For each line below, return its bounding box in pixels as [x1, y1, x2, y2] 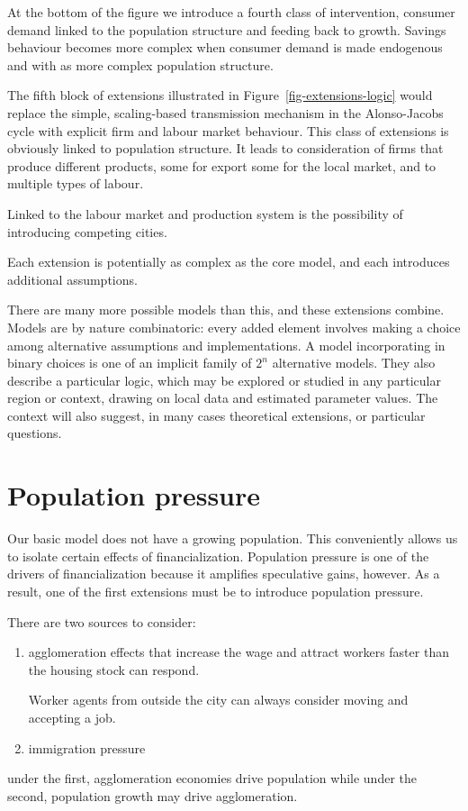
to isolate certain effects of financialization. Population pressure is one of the [7, 546, 429, 565]
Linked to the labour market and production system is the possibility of [7, 204, 403, 223]
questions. [7, 424, 62, 442]
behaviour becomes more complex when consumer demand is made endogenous [7, 38, 443, 57]
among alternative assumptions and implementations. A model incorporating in [7, 335, 445, 354]
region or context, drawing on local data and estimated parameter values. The [7, 388, 438, 407]
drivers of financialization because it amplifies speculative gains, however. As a [7, 564, 440, 583]
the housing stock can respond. [28, 660, 200, 679]
